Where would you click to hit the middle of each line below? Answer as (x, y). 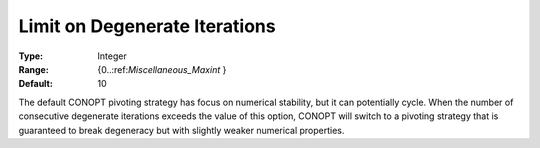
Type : (31, 56)
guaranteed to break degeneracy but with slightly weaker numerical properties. (181, 130)
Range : (33, 69)
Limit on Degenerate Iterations (147, 26)
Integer (112, 56)
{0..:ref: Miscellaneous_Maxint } (162, 69)
